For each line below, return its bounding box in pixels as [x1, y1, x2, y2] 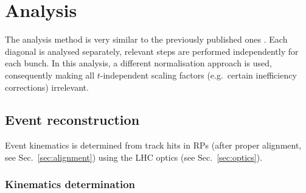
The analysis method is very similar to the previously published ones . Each [5, 33, 288, 46]
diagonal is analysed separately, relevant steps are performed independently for [5, 44, 299, 57]
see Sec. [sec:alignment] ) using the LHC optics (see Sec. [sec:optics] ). [5, 150, 263, 163]
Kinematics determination [5, 177, 136, 192]
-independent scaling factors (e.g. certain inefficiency [100, 68, 297, 81]
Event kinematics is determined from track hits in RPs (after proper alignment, [5, 139, 302, 152]
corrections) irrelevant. [5, 80, 89, 93]
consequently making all [5, 68, 95, 81]
